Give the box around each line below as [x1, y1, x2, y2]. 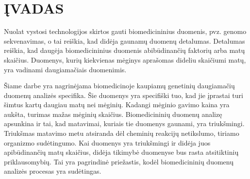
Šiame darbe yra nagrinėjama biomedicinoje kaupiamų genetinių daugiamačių [4, 81, 235, 91]
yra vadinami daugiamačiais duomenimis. [4, 64, 127, 74]
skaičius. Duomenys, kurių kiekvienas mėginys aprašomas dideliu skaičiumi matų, [4, 54, 246, 65]
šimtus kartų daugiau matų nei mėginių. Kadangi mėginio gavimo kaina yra [4, 99, 230, 110]
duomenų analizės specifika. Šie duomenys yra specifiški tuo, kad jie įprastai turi [4, 90, 243, 100]
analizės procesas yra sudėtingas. [4, 166, 101, 176]
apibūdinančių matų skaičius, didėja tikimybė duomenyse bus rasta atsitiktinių [4, 147, 239, 157]
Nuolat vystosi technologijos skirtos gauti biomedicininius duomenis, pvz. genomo [4, 26, 247, 36]
